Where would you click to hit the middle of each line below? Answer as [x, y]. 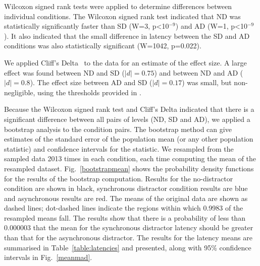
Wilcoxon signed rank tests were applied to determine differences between [118, 6]
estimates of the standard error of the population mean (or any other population [129, 139]
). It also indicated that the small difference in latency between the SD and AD [127, 36]
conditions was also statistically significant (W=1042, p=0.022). [103, 46]
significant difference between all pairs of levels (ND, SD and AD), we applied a [127, 119]
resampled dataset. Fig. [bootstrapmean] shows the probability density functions [129, 168]
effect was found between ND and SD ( [64, 72]
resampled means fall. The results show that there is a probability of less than [125, 217]
